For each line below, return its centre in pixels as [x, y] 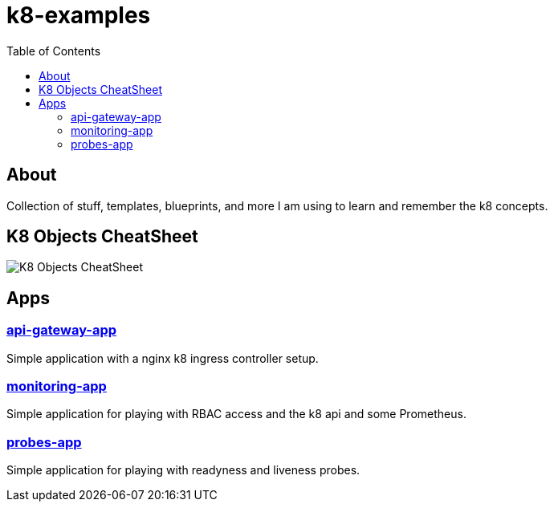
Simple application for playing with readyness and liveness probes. [183, 470]
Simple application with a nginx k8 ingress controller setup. [163, 358]
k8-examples [79, 15]
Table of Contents [54, 51]
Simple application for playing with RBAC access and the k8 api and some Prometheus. [236, 414]
